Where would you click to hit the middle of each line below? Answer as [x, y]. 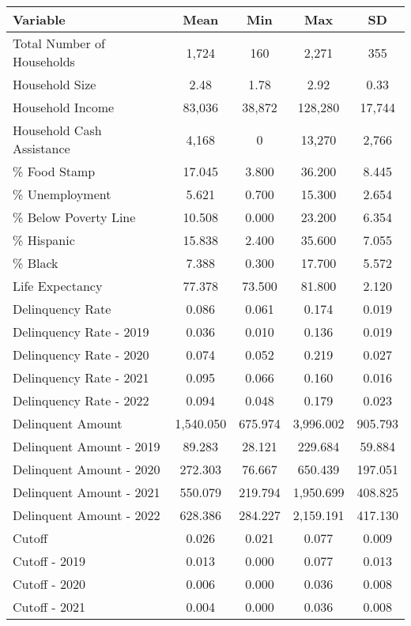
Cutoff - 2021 [49, 607]
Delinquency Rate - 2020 [81, 354]
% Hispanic [44, 240]
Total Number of [59, 43]
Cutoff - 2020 [49, 584]
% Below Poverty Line [74, 217]
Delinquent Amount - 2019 [87, 446]
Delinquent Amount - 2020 [87, 469]
